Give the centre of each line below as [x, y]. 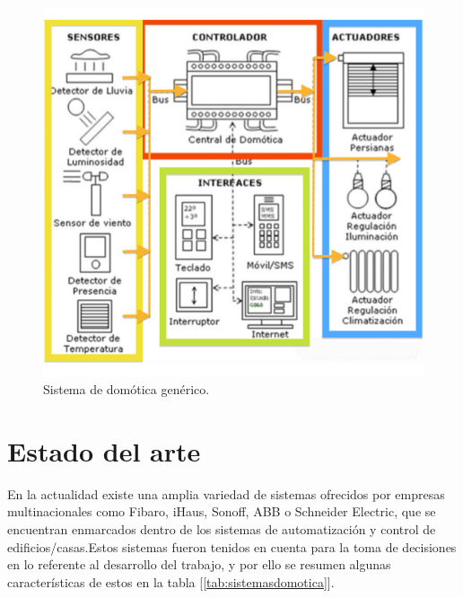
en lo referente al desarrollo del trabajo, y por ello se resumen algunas [199, 564]
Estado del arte [104, 450]
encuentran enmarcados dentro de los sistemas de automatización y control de [222, 529]
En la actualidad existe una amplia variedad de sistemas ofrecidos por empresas [226, 493]
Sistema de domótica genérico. [127, 389]
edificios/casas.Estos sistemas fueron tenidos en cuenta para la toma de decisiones [232, 546]
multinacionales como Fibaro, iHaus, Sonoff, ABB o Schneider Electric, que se [222, 511]
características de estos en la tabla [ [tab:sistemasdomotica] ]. [171, 581]
